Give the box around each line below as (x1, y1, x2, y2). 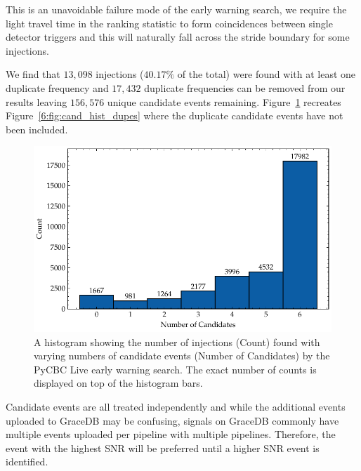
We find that (6, 67, 60, 81)
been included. (6, 121, 68, 136)
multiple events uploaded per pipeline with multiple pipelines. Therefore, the (6, 427, 336, 442)
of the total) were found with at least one (177, 67, 356, 81)
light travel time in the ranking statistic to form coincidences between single (6, 15, 333, 30)
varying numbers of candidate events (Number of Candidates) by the (34, 348, 330, 363)
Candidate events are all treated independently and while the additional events (6, 399, 346, 414)
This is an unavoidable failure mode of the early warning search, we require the (6, 2, 347, 16)
